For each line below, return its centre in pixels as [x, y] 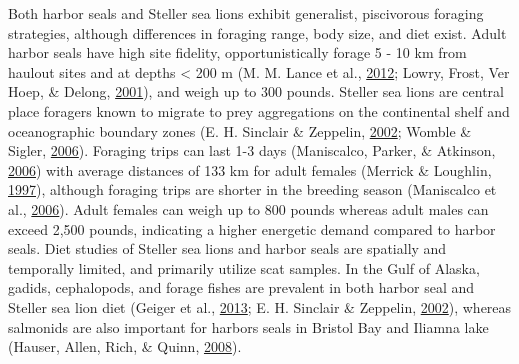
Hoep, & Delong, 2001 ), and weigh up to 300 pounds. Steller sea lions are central [256, 91]
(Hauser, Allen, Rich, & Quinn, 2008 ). [125, 346]
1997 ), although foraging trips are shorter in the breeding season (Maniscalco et [252, 189]
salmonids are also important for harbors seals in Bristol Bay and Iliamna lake [248, 326]
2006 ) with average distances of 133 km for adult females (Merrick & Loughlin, [250, 169]
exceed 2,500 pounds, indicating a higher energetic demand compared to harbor [252, 228]
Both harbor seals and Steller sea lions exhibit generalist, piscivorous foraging [246, 13]
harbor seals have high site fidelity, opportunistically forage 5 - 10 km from [237, 52]
